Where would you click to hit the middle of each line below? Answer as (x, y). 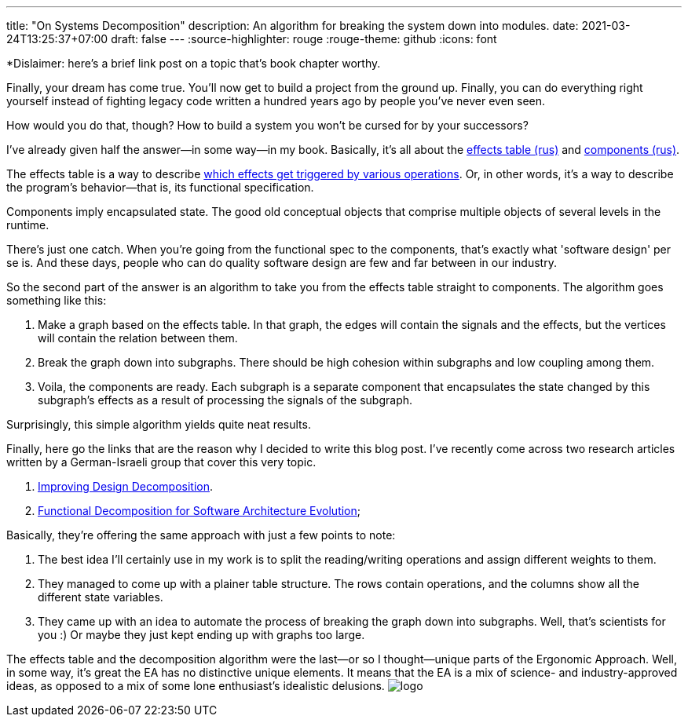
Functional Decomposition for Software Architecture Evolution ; (199, 511)
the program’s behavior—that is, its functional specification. (160, 187)
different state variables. (101, 597)
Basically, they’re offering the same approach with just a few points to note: (201, 535)
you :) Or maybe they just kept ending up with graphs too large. (201, 635)
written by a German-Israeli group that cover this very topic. (161, 462)
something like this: (57, 300)
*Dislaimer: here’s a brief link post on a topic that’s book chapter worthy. (194, 63)
